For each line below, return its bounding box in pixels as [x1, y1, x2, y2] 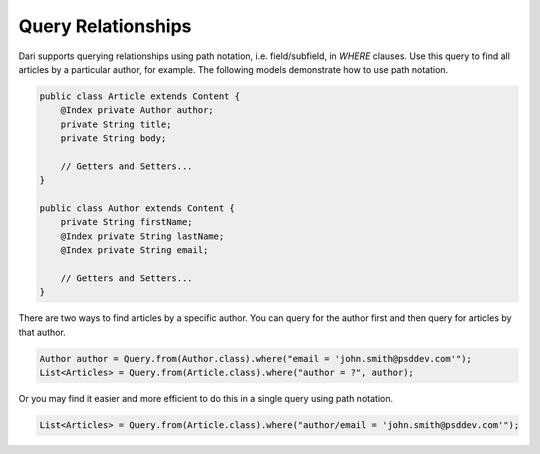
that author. [18, 326, 67, 338]
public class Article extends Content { [39, 90, 240, 102]
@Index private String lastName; [60, 230, 225, 242]
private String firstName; [60, 216, 194, 228]
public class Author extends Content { [39, 203, 235, 214]
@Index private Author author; [60, 105, 214, 116]
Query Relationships [18, 15, 192, 37]
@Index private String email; [60, 245, 209, 256]
